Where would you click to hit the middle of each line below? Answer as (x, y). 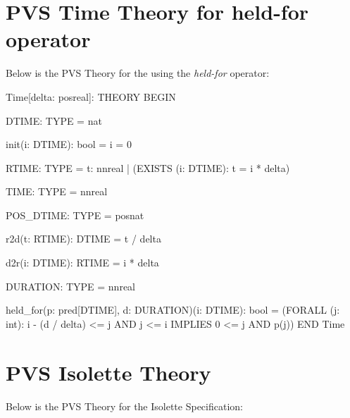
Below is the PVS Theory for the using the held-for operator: (138, 73)
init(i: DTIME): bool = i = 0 (69, 144)
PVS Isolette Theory (108, 372)
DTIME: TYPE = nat (54, 120)
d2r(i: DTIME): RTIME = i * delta (82, 263)
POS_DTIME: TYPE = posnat (75, 215)
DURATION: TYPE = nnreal (71, 286)
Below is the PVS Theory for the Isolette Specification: (124, 406)
